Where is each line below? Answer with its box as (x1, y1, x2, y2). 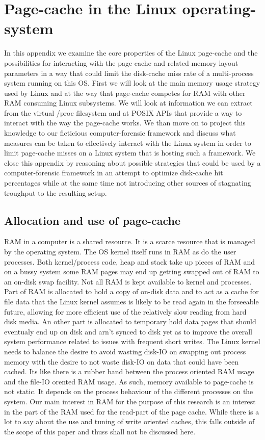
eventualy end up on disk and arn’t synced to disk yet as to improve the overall (4, 326, 252, 337)
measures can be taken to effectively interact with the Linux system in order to (4, 137, 251, 148)
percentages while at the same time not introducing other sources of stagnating (4, 177, 251, 188)
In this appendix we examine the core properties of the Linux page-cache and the (4, 47, 258, 58)
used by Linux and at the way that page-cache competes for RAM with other (4, 87, 246, 98)
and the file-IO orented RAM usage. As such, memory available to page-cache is (4, 376, 254, 386)
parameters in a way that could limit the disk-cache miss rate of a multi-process (4, 67, 254, 78)
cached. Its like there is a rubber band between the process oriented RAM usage (4, 366, 254, 377)
